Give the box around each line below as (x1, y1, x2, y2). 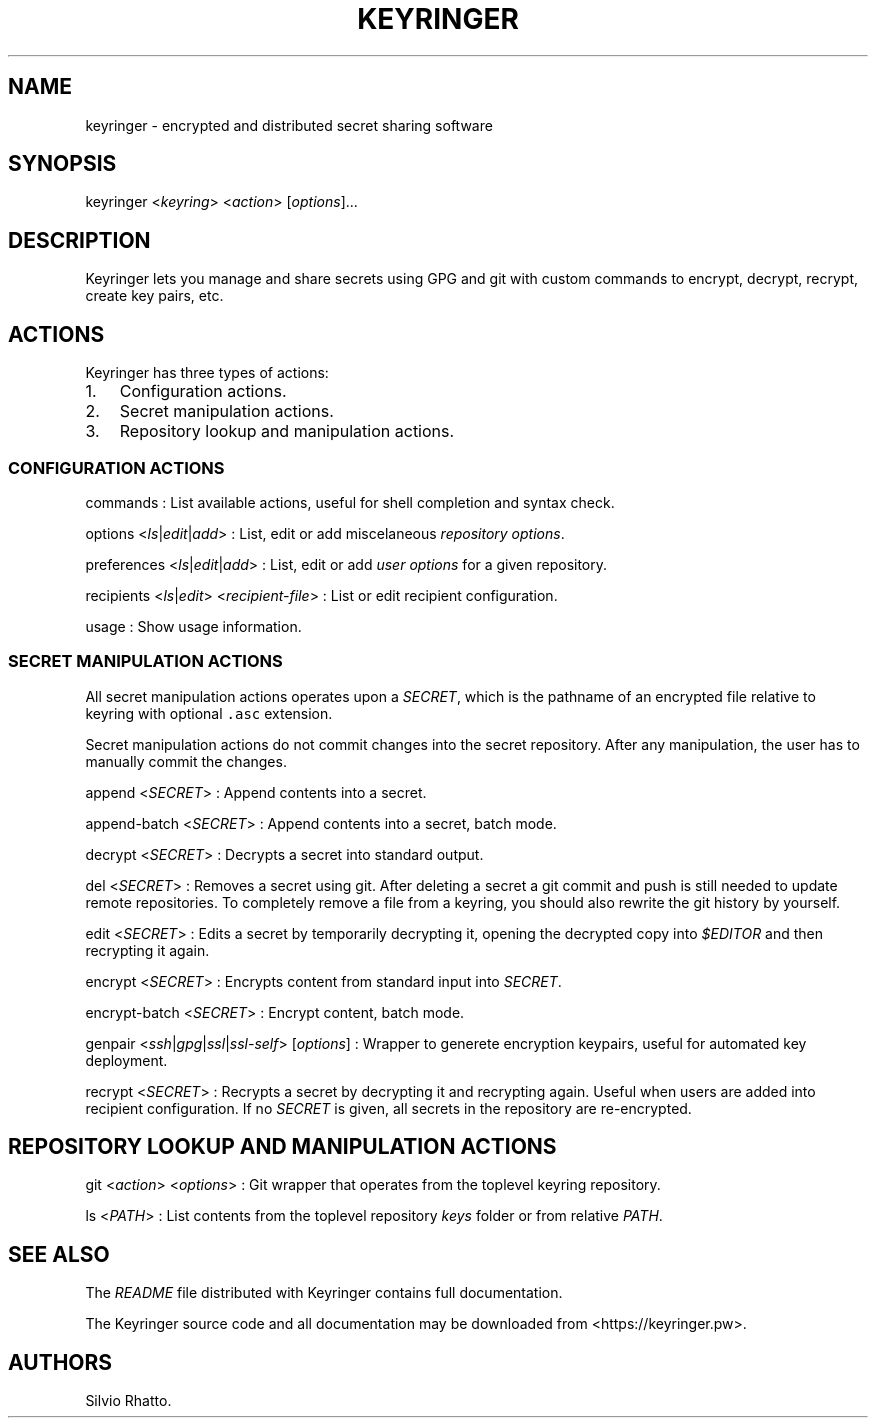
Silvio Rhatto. (85, 1392, 172, 1410)
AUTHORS (8, 1349, 113, 1375)
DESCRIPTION (8, 227, 151, 253)
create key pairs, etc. (85, 287, 224, 305)
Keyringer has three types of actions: (85, 364, 329, 382)
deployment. (85, 1051, 168, 1069)
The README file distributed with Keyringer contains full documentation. (85, 1284, 563, 1302)
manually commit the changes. (85, 752, 287, 770)
